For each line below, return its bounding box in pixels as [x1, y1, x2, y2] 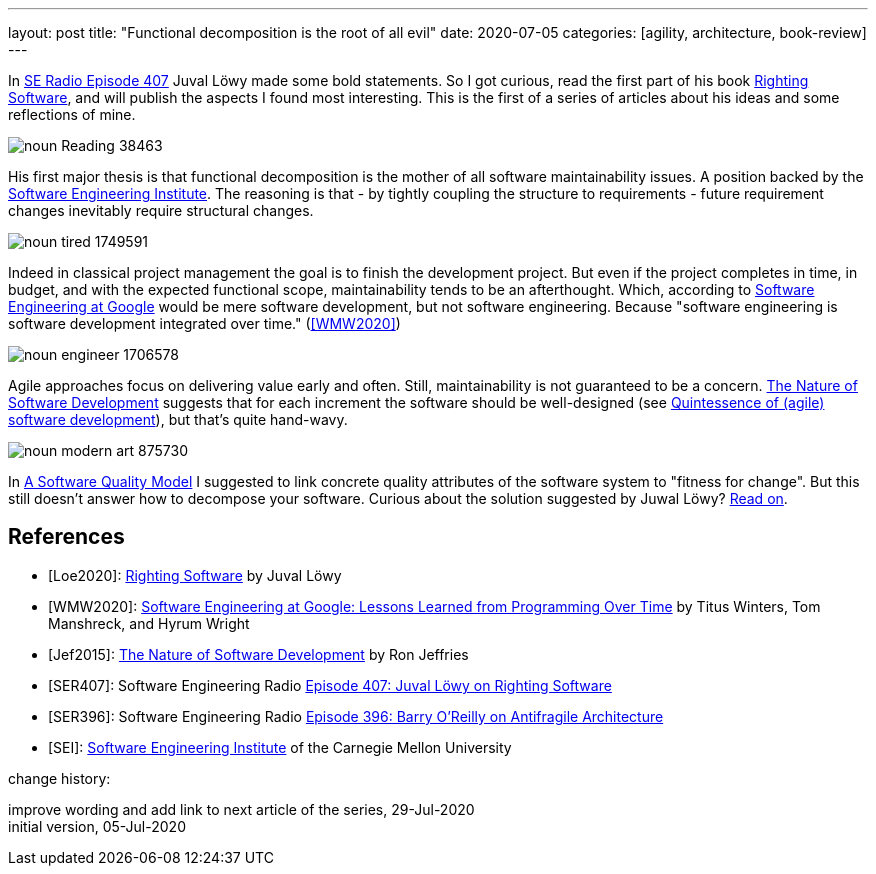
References [8, 524, 125, 550]
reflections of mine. [8, 106, 136, 123]
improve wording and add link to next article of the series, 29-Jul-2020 [8, 800, 475, 818]
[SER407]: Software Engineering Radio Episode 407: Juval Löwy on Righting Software [48, 676, 612, 694]
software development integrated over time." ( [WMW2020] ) [8, 315, 401, 332]
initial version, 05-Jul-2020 [8, 817, 186, 835]
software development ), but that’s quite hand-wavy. [8, 411, 348, 428]
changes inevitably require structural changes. [8, 202, 314, 219]
